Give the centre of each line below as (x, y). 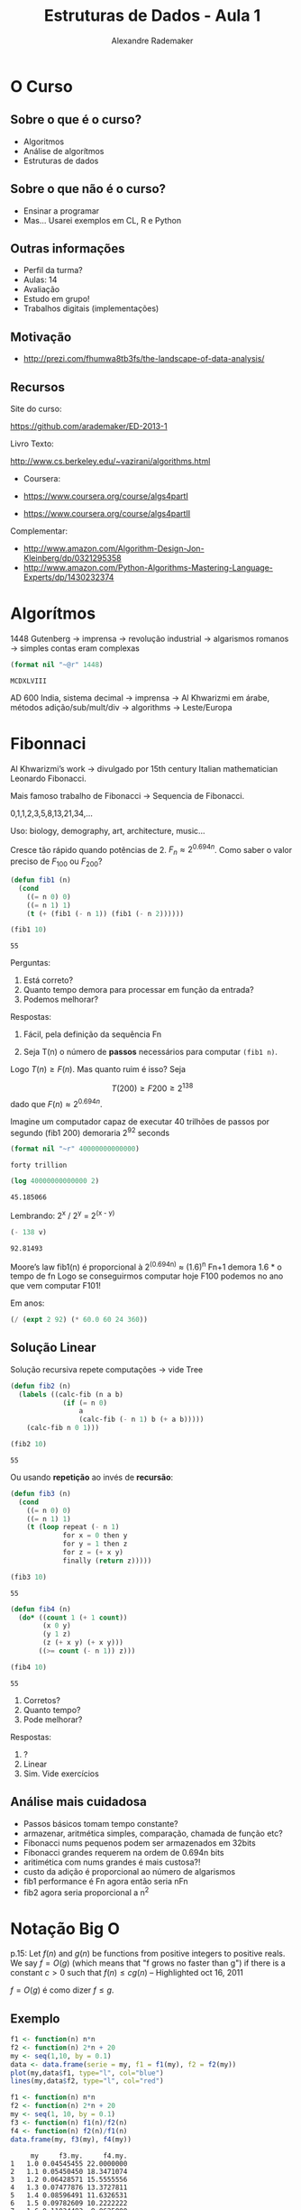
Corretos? (42, 1700)
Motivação (41, 337)
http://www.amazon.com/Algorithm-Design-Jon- (114, 548)
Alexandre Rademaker (152, 41)
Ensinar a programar (61, 211)
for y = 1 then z (95, 1544)
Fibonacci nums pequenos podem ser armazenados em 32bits (139, 1843)
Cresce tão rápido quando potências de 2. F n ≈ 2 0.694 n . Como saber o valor (151, 850)
